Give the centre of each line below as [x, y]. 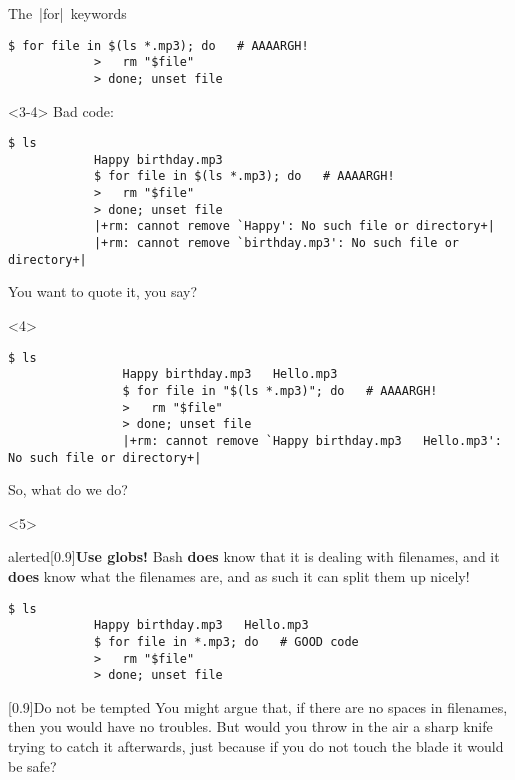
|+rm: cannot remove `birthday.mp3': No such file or [276, 243]
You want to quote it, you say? [103, 291]
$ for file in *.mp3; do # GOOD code [226, 641]
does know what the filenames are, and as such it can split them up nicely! [239, 575]
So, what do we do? [68, 489]
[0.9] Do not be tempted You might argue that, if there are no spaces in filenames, [258, 706]
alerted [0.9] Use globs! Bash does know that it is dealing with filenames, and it [254, 556]
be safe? [32, 765]
